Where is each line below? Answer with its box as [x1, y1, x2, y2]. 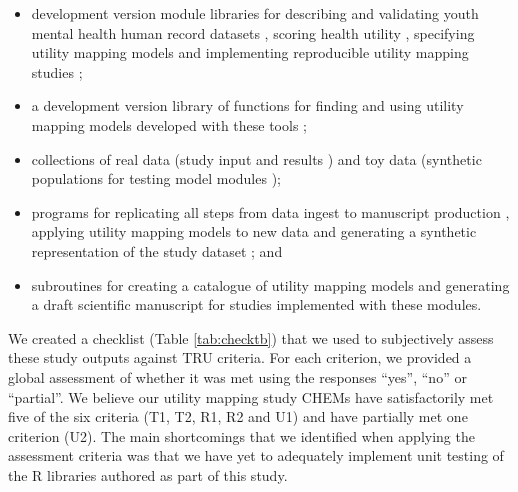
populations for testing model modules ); [31, 168, 281, 189]
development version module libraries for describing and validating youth [31, 3, 479, 23]
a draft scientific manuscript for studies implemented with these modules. [31, 294, 482, 315]
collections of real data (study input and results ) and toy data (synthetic [31, 148, 482, 169]
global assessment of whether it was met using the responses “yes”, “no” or [8, 366, 467, 387]
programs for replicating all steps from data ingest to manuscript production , [31, 201, 510, 222]
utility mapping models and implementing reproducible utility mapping [31, 42, 469, 63]
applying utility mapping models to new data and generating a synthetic [31, 221, 477, 242]
